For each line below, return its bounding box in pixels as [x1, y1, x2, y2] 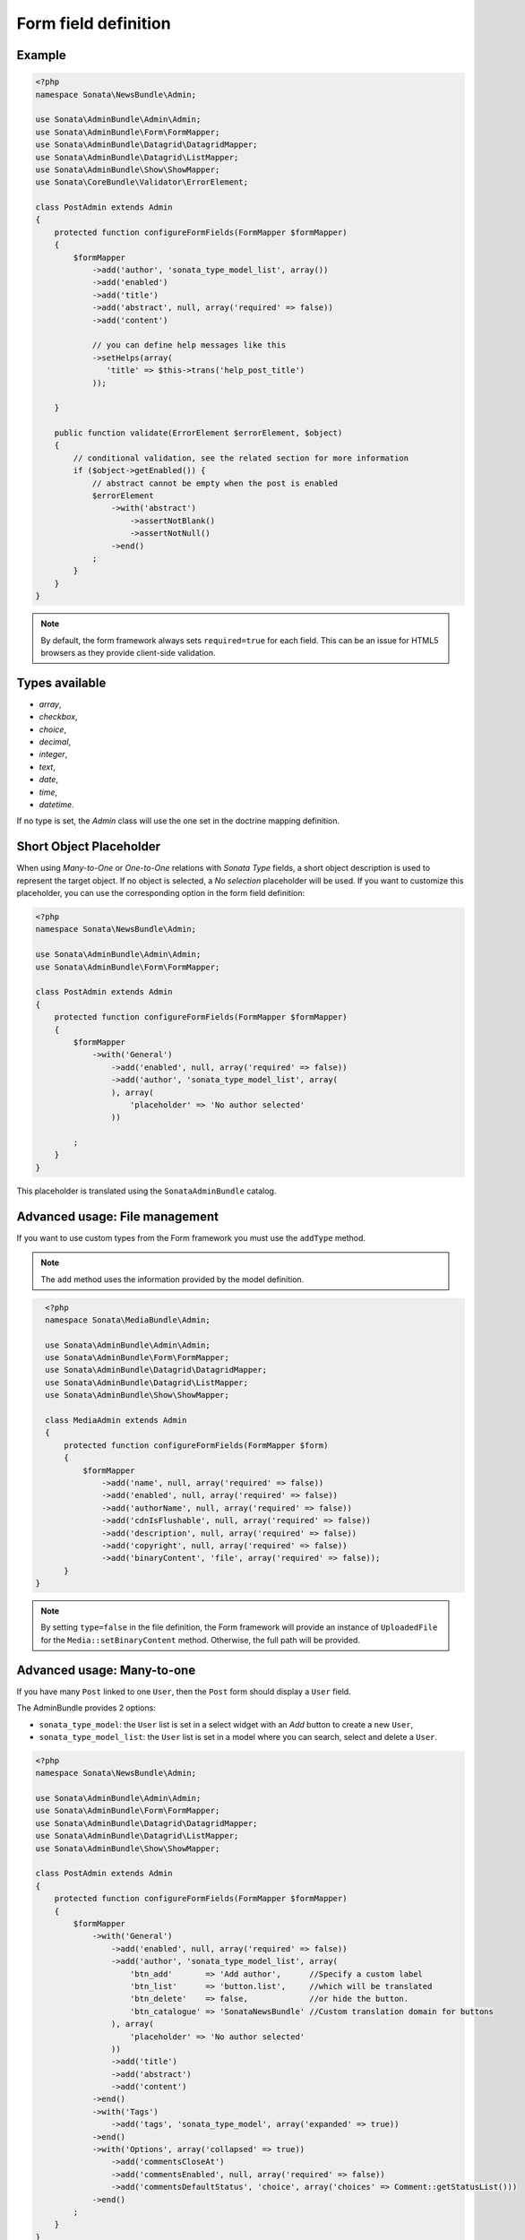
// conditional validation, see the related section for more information [73, 452, 409, 463]
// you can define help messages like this [91, 340, 287, 350]
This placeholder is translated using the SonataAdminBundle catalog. [16, 1185, 277, 1196]
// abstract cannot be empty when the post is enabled [91, 478, 339, 488]
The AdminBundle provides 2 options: [16, 1702, 156, 1713]
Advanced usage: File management [16, 1209, 219, 1224]
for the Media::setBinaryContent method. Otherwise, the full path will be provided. [40, 1634, 360, 1645]
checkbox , [39, 711, 78, 722]
